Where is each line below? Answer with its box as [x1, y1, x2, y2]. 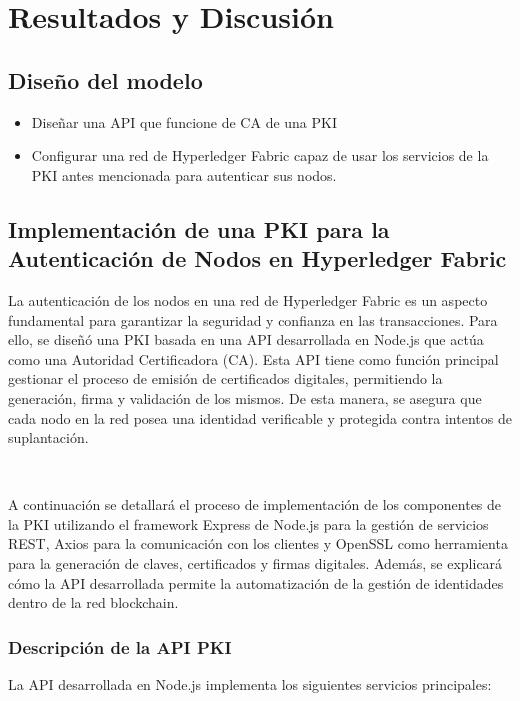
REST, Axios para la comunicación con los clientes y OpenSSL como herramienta [8, 533, 508, 554]
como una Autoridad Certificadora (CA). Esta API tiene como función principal [8, 348, 499, 369]
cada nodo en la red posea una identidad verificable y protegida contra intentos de [8, 407, 512, 428]
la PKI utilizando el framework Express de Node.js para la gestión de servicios [8, 513, 489, 534]
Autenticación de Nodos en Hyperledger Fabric [8, 243, 507, 274]
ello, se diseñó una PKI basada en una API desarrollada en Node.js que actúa [8, 329, 484, 350]
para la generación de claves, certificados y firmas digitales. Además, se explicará [8, 553, 503, 574]
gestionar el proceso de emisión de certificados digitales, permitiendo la [8, 368, 443, 389]
